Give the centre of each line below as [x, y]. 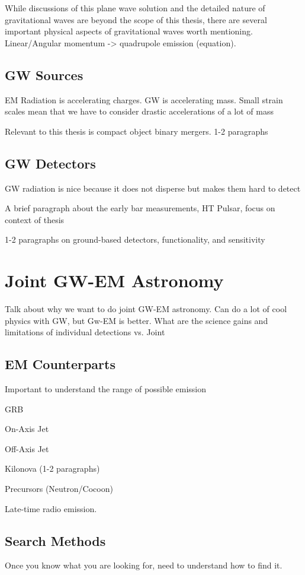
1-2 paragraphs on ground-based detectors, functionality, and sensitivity [135, 239]
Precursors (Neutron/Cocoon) [59, 489]
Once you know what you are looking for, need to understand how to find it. [144, 565]
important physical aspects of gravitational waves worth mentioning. [129, 31]
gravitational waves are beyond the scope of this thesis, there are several [136, 19]
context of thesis [35, 219]
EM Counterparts [60, 364]
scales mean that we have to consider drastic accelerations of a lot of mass [139, 111]
